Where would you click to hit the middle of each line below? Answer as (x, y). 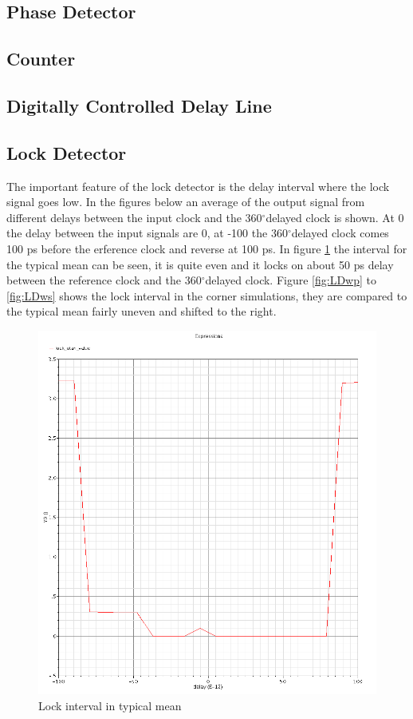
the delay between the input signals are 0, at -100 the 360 (147, 233)
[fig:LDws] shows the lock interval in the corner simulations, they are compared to (207, 295)
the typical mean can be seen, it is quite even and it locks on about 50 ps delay (200, 264)
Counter (41, 59)
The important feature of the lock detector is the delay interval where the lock (198, 186)
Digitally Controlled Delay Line (139, 105)
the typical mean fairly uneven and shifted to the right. (142, 311)
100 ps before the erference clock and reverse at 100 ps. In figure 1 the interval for (207, 248)
